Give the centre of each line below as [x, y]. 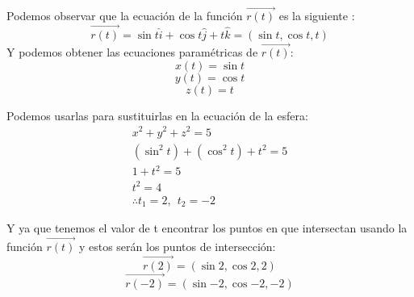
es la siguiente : [317, 16]
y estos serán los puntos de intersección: [177, 246]
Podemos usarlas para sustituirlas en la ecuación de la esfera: [157, 115]
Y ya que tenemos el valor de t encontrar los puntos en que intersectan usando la [207, 228]
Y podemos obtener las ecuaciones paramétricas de [132, 52]
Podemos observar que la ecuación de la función [125, 16]
